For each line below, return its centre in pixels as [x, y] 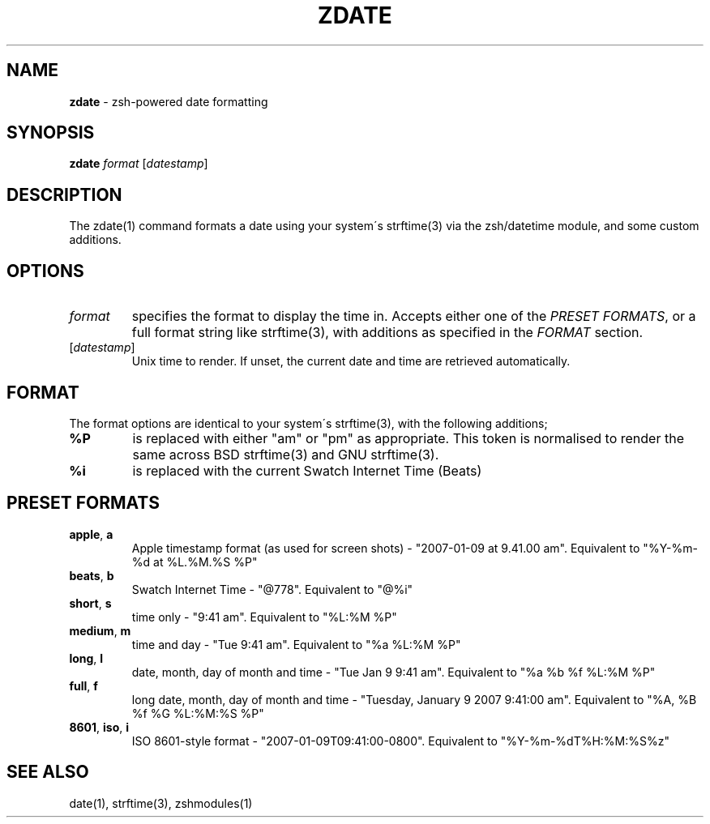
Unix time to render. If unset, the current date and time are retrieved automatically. [351, 361]
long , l [86, 658]
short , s [90, 603]
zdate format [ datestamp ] [139, 164]
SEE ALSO [48, 772]
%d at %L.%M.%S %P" [195, 561]
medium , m [100, 630]
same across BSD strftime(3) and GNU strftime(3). [286, 454]
